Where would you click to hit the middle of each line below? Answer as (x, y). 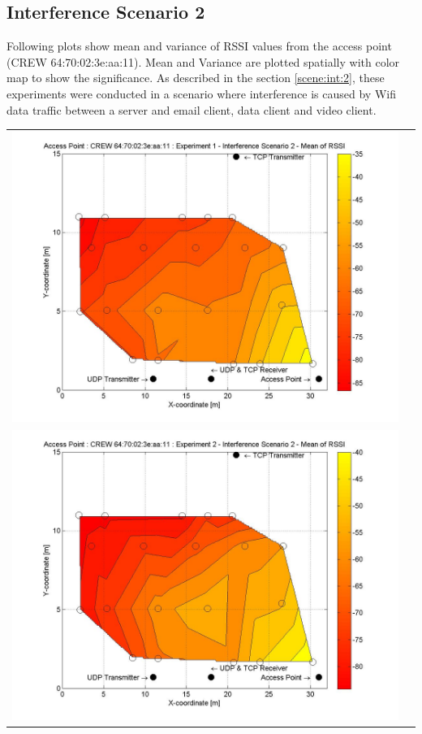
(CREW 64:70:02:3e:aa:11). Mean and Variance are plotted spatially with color (203, 61)
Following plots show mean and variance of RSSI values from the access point (199, 46)
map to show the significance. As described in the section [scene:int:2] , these (196, 78)
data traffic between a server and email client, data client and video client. (192, 109)
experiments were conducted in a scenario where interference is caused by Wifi (201, 93)
